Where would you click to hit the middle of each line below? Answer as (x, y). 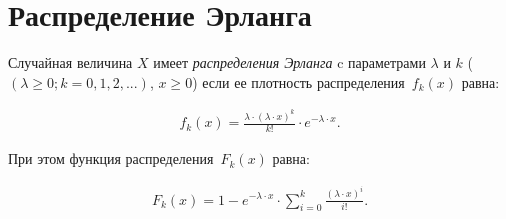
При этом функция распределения (111, 158)
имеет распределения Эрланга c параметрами (289, 62)
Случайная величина (70, 62)
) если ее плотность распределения (298, 81)
